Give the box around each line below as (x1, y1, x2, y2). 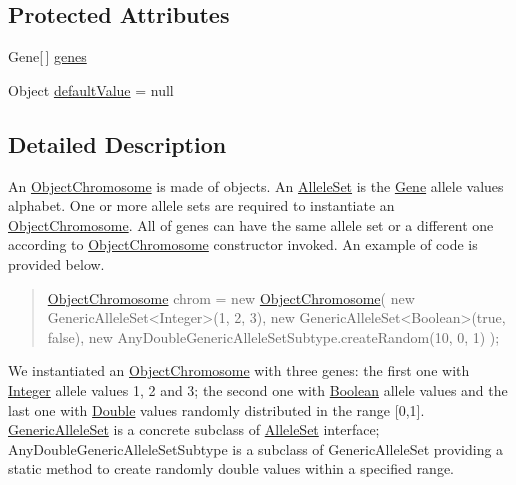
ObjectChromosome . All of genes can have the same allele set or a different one (8, 214, 494, 235)
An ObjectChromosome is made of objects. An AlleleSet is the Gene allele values (8, 175, 504, 196)
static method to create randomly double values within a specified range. (8, 458, 455, 479)
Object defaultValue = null (8, 79, 174, 100)
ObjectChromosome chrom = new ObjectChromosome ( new (47, 287, 415, 308)
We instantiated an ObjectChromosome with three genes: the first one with (8, 360, 470, 381)
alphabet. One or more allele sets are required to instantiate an (8, 195, 395, 216)
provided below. (8, 253, 105, 274)
